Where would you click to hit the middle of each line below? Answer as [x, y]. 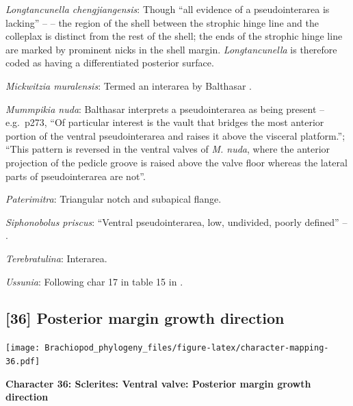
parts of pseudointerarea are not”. [76, 176]
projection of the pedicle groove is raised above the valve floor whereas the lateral [176, 162]
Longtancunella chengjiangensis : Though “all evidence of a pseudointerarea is [168, 9]
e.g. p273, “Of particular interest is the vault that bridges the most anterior [165, 122]
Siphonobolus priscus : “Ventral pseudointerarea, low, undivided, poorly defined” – [176, 221]
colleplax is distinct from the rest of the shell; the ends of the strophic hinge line [174, 36]
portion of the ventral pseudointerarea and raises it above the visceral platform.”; [175, 135]
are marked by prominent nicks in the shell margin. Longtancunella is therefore [171, 49]
